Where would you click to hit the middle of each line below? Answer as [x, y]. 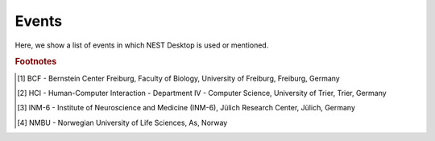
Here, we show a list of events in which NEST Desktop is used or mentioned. [142, 45]
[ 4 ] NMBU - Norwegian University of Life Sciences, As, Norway [122, 122]
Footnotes [36, 62]
